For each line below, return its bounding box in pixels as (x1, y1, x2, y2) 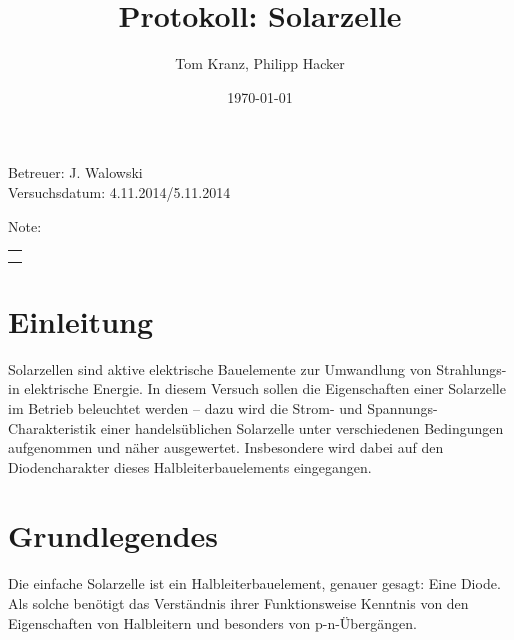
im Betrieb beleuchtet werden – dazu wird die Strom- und (8, 397, 363, 418)
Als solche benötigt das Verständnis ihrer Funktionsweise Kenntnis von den (8, 593, 469, 613)
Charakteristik (8, 417, 97, 438)
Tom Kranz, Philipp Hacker (175, 53, 345, 74)
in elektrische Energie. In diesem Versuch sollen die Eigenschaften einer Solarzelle (8, 378, 506, 399)
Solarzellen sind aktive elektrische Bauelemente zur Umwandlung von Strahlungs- (8, 358, 507, 379)
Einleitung (8, 300, 154, 341)
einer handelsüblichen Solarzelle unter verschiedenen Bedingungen (100, 417, 504, 438)
